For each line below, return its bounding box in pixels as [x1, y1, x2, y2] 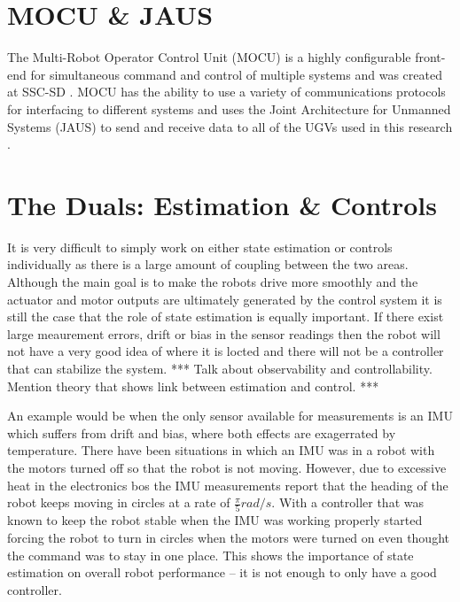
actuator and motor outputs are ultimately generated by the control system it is [7, 289, 442, 308]
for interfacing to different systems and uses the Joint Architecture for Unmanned [7, 99, 451, 118]
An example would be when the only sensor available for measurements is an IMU [7, 406, 453, 425]
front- [415, 48, 446, 66]
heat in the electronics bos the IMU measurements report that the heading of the [7, 475, 448, 494]
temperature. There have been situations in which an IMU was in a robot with [7, 441, 435, 459]
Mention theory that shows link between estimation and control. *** [7, 376, 379, 395]
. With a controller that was [271, 493, 424, 512]
